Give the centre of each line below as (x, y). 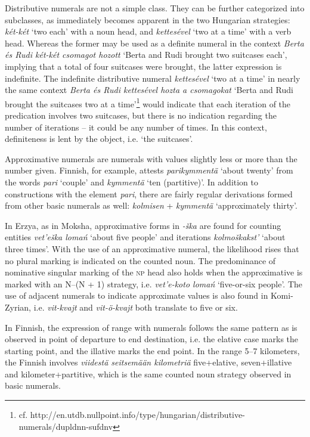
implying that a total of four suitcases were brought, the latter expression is (143, 66)
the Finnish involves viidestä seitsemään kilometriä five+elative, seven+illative (148, 362)
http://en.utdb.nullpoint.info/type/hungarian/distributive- (137, 415)
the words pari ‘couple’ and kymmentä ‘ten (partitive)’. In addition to (132, 182)
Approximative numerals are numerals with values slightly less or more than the (151, 158)
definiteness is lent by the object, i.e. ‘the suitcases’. (99, 139)
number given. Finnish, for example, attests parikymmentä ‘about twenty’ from (149, 170)
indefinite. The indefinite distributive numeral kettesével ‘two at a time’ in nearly (153, 78)
